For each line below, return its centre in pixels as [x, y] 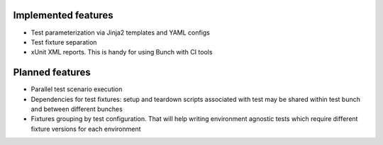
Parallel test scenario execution [77, 89]
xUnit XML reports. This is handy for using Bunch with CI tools [122, 52]
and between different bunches [77, 109]
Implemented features [63, 15]
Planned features [52, 72]
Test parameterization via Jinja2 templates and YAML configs [121, 33]
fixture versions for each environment [86, 129]
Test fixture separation [64, 42]
